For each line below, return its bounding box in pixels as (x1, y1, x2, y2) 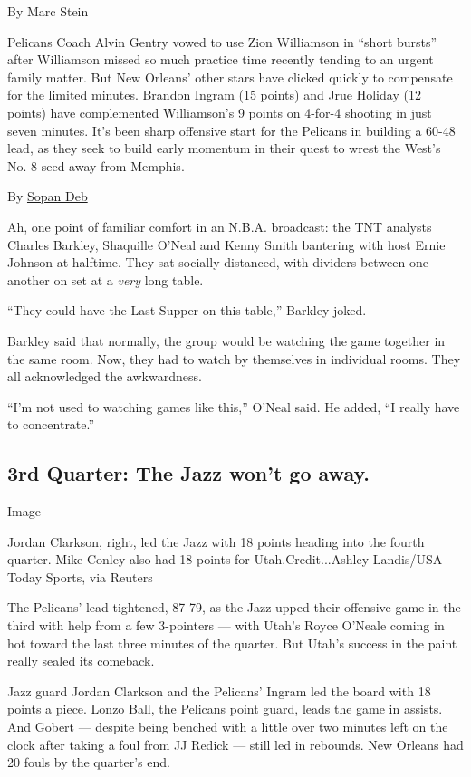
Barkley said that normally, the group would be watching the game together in (7, 331, 446, 350)
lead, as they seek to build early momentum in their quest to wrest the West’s (7, 139, 441, 158)
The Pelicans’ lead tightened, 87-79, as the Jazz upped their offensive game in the (7, 598, 461, 617)
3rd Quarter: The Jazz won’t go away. (7, 459, 370, 487)
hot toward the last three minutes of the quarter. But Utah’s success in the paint (7, 633, 457, 652)
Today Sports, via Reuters (7, 567, 153, 586)
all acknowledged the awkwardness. (7, 367, 202, 386)
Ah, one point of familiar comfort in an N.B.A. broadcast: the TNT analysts (7, 216, 432, 235)
